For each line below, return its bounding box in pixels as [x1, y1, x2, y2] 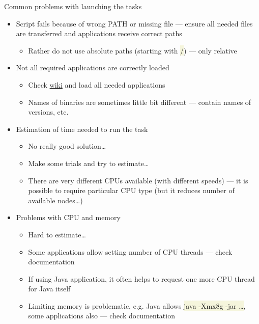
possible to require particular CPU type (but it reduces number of [28, 185, 235, 196]
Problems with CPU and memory [16, 212, 121, 223]
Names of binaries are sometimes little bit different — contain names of [28, 96, 251, 107]
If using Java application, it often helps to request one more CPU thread [28, 273, 255, 284]
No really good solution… [28, 141, 106, 151]
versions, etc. [28, 106, 69, 117]
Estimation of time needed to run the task [16, 123, 148, 134]
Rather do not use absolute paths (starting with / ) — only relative [28, 45, 237, 56]
